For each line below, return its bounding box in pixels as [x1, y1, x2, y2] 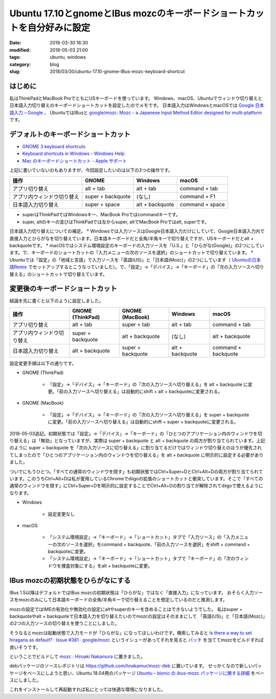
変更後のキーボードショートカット [9, 284, 117, 293]
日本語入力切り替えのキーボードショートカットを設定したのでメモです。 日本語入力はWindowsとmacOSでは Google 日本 [9, 102, 264, 108]
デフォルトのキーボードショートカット [9, 130, 130, 138]
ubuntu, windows [50, 54, 86, 60]
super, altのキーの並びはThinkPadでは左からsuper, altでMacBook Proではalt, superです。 [22, 219, 210, 225]
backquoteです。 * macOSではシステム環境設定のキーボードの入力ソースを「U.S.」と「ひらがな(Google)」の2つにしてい [9, 243, 264, 249]
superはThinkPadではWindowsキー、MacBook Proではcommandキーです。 [22, 212, 181, 218]
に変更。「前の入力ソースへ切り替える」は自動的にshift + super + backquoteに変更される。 [48, 419, 239, 425]
